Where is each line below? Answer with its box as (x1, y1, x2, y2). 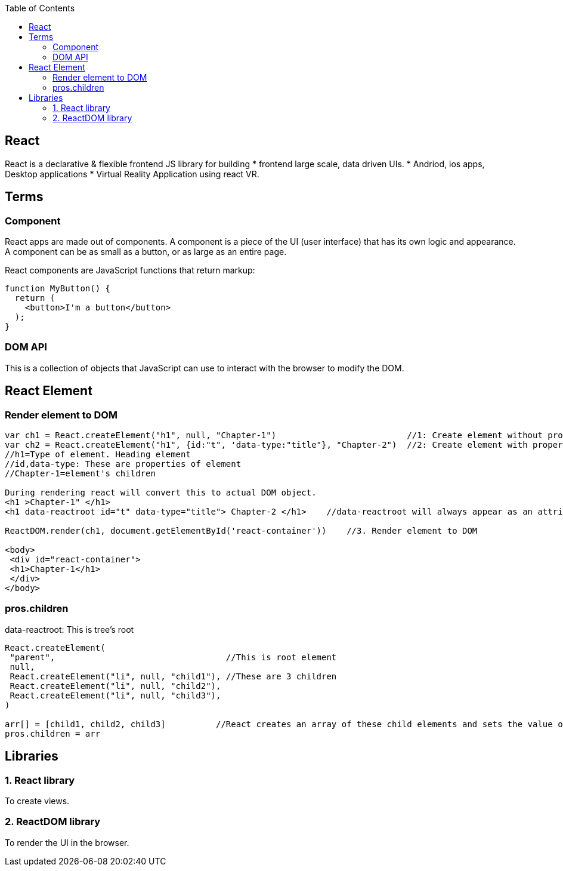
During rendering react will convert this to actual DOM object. (5, 488, 317, 498)
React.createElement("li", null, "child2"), (10, 681, 221, 691)
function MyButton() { (5, 284, 111, 294)
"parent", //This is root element (10, 652, 337, 662)
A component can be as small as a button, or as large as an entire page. (5, 247, 287, 257)
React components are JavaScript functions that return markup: (5, 265, 255, 276)
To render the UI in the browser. (5, 837, 129, 848)
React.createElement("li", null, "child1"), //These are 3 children (10, 671, 337, 681)
